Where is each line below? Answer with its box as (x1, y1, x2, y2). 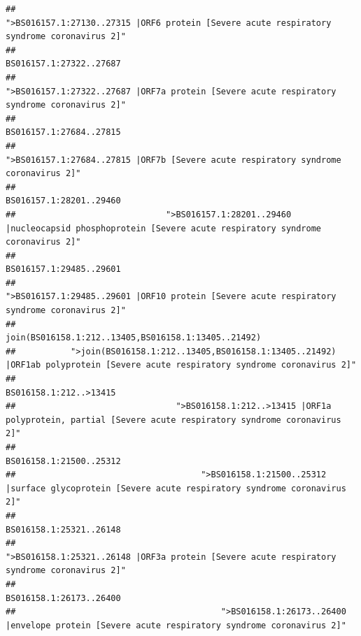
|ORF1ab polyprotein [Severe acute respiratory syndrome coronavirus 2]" (6, 360, 357, 370)
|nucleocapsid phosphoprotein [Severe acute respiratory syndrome (6, 223, 322, 233)
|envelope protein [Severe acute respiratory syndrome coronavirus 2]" (6, 620, 346, 630)
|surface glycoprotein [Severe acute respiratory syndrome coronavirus (6, 483, 346, 493)
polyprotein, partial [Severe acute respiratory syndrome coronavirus (6, 414, 341, 425)
